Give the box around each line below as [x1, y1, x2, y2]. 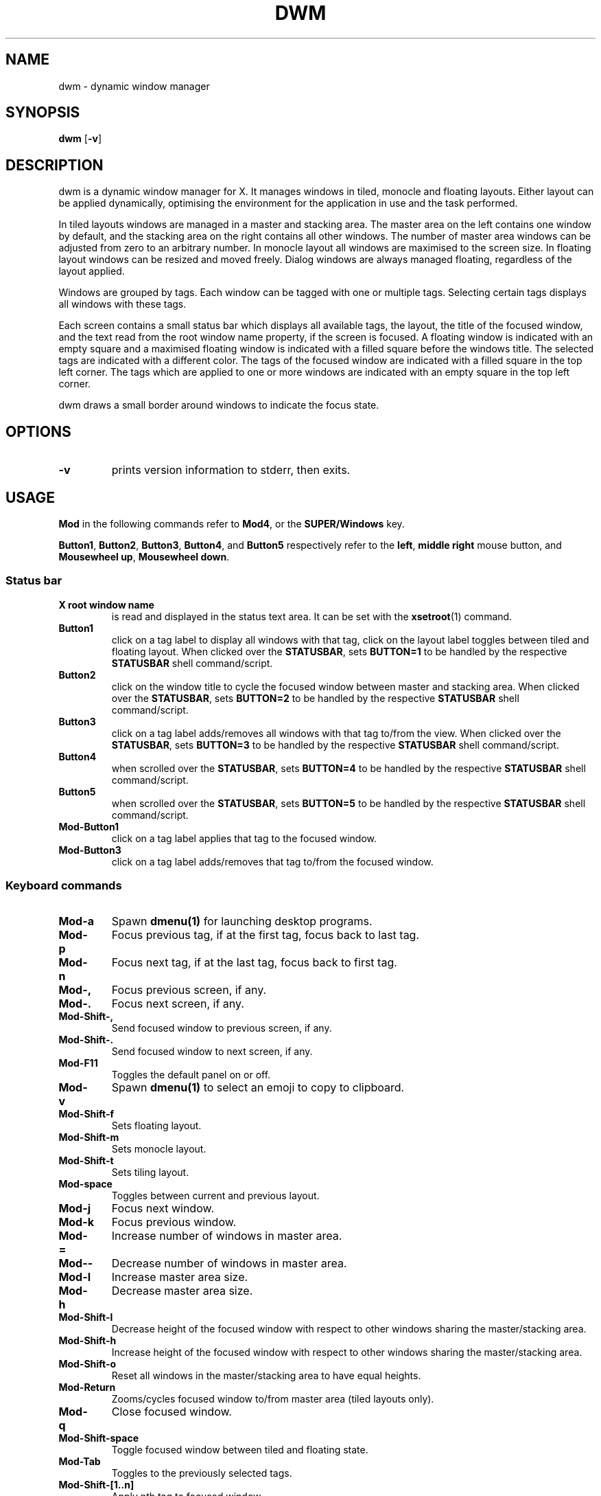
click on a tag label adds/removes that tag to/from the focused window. [111, 855, 434, 868]
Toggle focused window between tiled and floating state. [111, 1444, 368, 1456]
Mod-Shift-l [58, 1311, 113, 1324]
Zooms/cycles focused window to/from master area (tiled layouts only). [111, 1393, 434, 1405]
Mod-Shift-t [58, 1155, 114, 1167]
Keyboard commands [5, 879, 122, 893]
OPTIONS [5, 422, 71, 440]
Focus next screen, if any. [111, 997, 244, 1011]
